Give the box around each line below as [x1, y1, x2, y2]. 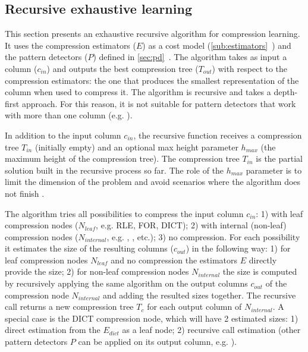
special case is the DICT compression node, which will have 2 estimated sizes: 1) [5, 312, 298, 324]
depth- [274, 86, 298, 98]
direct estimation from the [5, 323, 100, 336]
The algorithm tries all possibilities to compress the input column [5, 207, 244, 219]
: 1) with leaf [256, 207, 303, 219]
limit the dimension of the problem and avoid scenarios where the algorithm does [5, 175, 301, 188]
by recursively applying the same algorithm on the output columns [5, 277, 248, 290]
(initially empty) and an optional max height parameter [34, 140, 238, 153]
